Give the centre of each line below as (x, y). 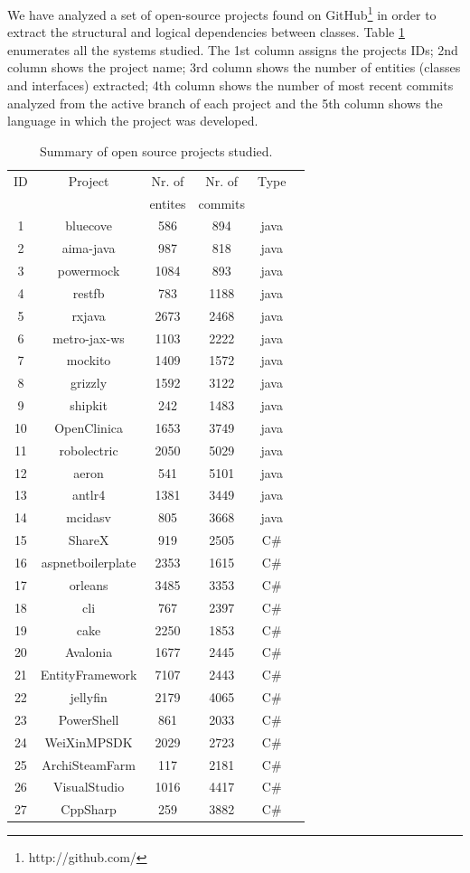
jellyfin (89, 697)
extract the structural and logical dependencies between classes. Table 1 (206, 32)
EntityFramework (89, 675)
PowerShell (89, 719)
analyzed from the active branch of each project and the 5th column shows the (225, 103)
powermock (89, 271)
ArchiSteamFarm (89, 764)
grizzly (89, 383)
